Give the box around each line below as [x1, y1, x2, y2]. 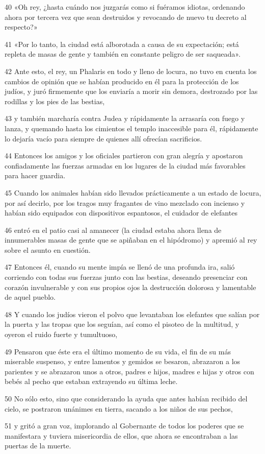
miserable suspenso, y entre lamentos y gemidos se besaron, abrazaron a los [5, 356, 241, 367]
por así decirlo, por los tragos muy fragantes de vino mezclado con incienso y [5, 197, 245, 208]
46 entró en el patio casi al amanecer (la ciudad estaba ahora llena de [5, 224, 222, 235]
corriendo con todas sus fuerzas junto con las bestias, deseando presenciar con [5, 272, 248, 282]
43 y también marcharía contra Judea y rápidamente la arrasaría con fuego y [5, 113, 245, 124]
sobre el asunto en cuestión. [5, 244, 91, 255]
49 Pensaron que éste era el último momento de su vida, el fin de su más [5, 346, 231, 356]
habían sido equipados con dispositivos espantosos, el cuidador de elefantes [5, 207, 237, 218]
